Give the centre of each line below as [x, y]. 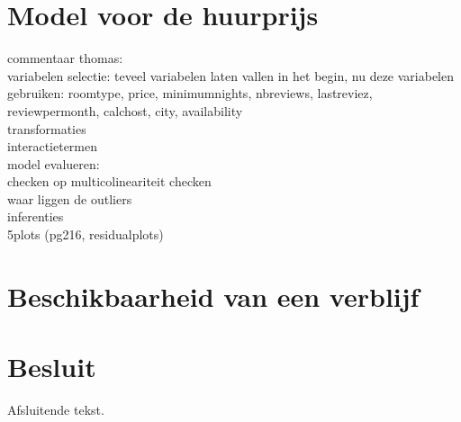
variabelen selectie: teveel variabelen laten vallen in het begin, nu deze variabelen [231, 75]
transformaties [47, 128]
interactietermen [53, 146]
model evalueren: [54, 163]
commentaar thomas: [65, 58]
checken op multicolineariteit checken [109, 181]
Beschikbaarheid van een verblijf [213, 296]
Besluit [52, 367]
